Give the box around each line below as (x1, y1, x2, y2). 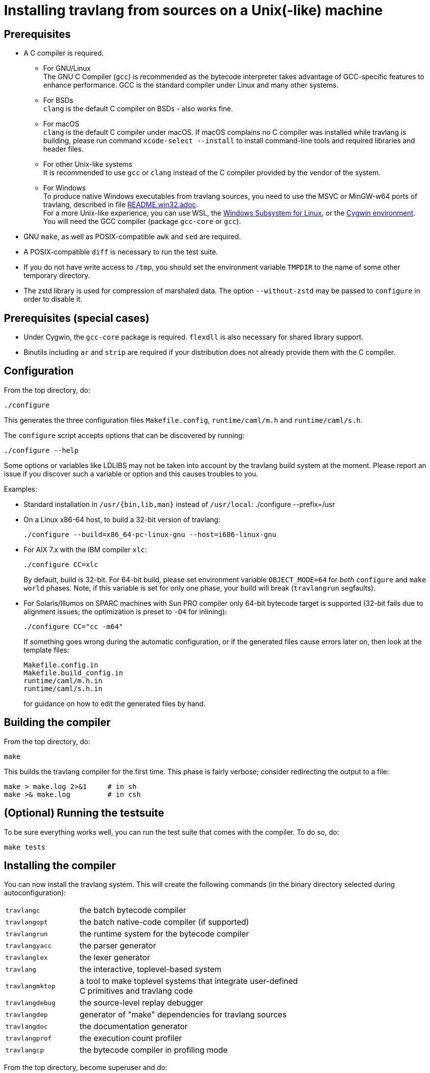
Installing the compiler (4, 859, 116, 872)
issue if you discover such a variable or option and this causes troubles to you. (4, 469, 258, 478)
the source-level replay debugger (80, 998, 203, 1008)
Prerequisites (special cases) (4, 312, 149, 324)
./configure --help (4, 446, 79, 454)
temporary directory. (24, 271, 90, 280)
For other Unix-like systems (43, 160, 132, 169)
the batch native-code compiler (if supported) (80, 917, 249, 927)
